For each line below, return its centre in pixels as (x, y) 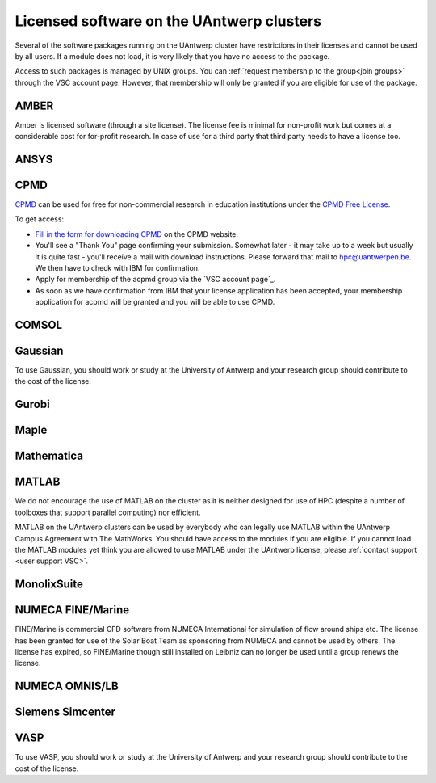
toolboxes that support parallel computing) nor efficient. (108, 512)
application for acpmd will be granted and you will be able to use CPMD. (155, 302)
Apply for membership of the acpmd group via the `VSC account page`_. (155, 280)
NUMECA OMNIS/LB (67, 686)
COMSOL (39, 324)
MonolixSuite (49, 585)
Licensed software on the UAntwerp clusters (168, 21)
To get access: (40, 219)
